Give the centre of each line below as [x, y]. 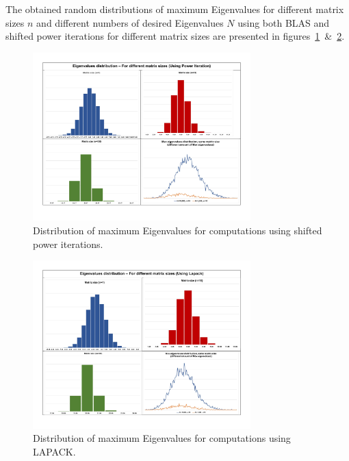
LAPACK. [54, 452]
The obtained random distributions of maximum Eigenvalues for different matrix [175, 9]
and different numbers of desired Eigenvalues [130, 22]
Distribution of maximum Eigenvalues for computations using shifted [178, 230]
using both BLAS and [284, 22]
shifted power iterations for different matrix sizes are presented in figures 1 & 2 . [175, 36]
